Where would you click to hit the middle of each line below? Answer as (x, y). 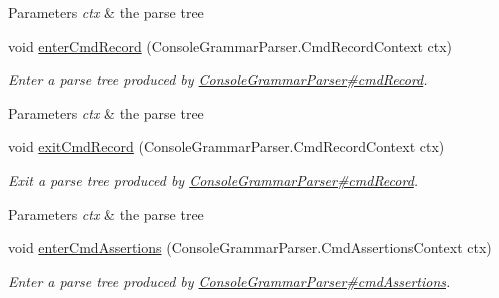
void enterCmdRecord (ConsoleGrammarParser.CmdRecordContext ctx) (230, 45)
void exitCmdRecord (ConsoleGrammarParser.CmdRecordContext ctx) (226, 146)
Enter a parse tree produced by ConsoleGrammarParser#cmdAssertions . (229, 280)
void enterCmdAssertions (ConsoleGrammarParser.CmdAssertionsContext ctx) (250, 247)
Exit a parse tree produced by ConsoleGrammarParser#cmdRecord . (213, 179)
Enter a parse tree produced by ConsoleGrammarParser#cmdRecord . (218, 79)
